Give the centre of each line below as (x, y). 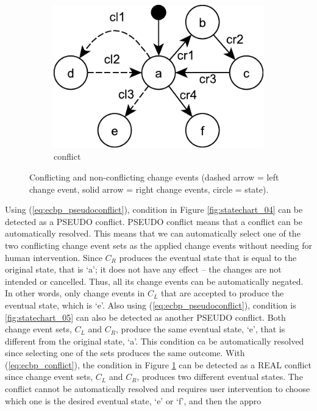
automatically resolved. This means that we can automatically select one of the (153, 233)
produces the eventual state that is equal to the (208, 257)
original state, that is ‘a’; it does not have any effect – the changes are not (143, 269)
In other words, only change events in (75, 293)
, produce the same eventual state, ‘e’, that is (201, 329)
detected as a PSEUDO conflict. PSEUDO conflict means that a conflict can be (154, 221)
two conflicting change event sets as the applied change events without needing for (158, 245)
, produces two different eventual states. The (220, 377)
